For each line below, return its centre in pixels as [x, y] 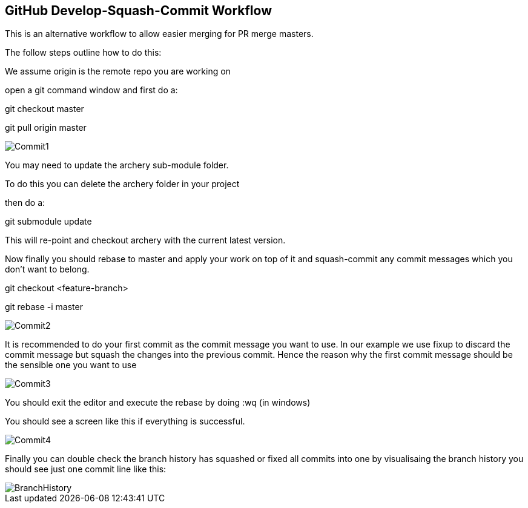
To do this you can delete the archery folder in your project [122, 184]
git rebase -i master [44, 307]
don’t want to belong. [47, 269]
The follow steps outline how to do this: [83, 53]
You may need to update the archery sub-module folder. [117, 165]
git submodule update [48, 222]
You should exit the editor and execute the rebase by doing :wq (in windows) [158, 403]
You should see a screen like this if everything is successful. [125, 421]
